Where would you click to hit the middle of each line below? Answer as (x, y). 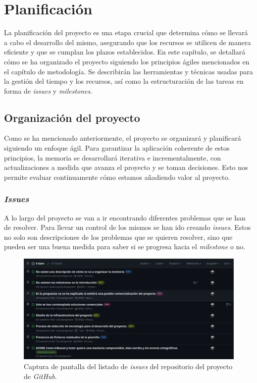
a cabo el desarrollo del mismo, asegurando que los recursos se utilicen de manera (128, 42)
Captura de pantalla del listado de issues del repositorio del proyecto (128, 366)
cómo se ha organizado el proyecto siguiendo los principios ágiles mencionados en (127, 61)
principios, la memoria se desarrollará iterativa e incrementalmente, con (112, 157)
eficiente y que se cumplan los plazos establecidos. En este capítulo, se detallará (125, 52)
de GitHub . (40, 376)
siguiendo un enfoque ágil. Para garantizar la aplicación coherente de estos (117, 148)
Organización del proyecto (72, 117)
